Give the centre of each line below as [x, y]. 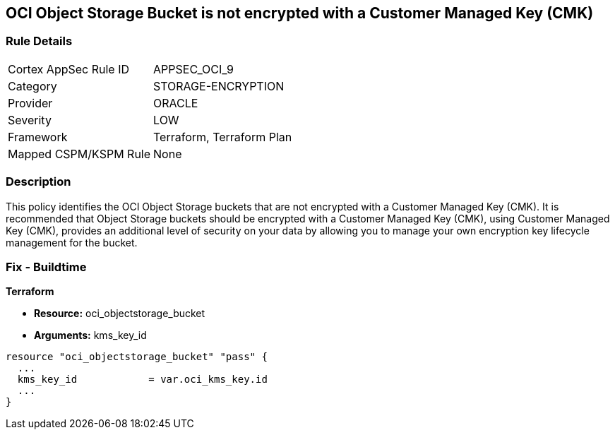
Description [38, 182]
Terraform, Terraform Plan [223, 137]
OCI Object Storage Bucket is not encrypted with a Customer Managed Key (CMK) [300, 13]
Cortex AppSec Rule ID [69, 69]
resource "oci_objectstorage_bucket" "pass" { [137, 357]
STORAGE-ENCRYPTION [219, 86]
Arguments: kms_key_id [90, 335]
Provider [30, 103]
